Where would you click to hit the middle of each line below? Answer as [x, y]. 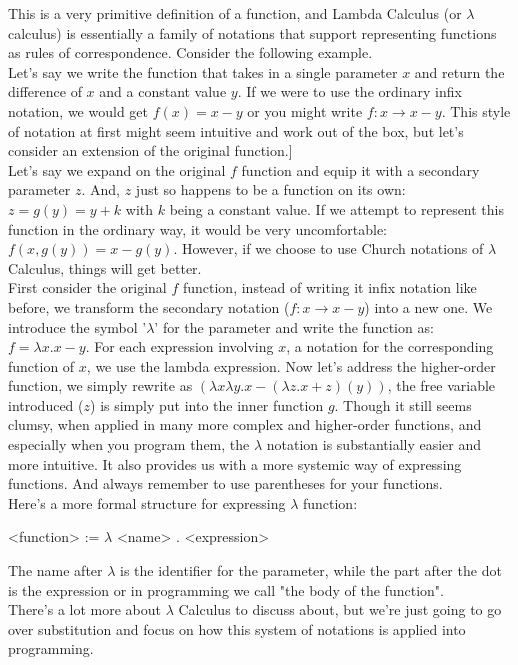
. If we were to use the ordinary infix [349, 91]
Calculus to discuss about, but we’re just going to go [340, 609]
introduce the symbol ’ [77, 326]
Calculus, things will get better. [105, 267]
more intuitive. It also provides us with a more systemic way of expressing [235, 463]
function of [41, 365]
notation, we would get [78, 110]
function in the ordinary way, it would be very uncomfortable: [197, 228]
